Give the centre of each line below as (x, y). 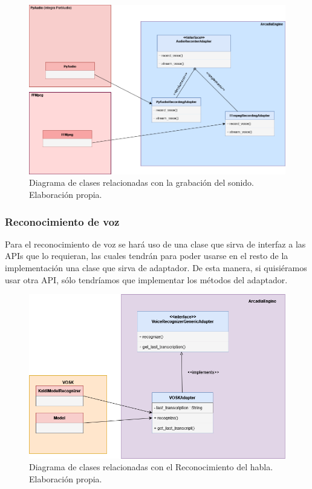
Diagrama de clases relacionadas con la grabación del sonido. (141, 182)
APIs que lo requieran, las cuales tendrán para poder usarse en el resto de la (147, 256)
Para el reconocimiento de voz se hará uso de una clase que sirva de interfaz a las (155, 244)
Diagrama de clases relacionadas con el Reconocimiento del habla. (151, 467)
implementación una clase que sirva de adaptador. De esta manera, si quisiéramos (156, 267)
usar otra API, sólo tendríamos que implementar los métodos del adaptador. (146, 279)
